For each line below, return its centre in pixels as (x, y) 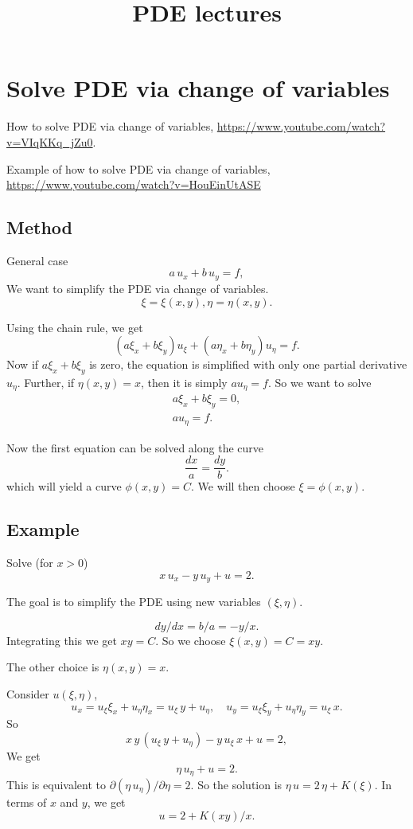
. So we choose (191, 640)
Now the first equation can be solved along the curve (135, 447)
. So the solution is (236, 784)
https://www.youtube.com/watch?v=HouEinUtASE (134, 184)
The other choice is (53, 667)
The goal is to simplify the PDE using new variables (134, 602)
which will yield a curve (64, 486)
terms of (27, 802)
